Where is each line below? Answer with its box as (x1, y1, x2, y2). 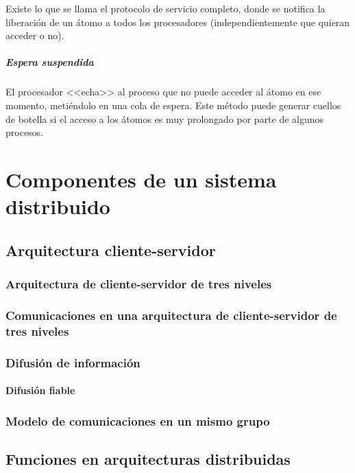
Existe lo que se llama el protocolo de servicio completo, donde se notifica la (5, 1, 326, 15)
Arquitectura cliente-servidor (5, 239, 216, 260)
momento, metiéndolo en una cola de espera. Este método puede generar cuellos (5, 97, 341, 112)
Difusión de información (5, 354, 140, 371)
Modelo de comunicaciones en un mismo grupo (5, 412, 270, 429)
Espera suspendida (5, 55, 94, 69)
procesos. (5, 125, 44, 139)
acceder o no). (5, 28, 64, 43)
